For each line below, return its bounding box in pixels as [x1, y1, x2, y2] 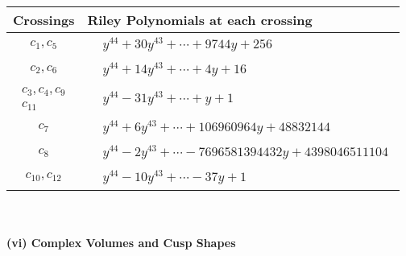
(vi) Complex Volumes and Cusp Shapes [6, 234, 236, 251]
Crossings [13, 10, 75, 29]
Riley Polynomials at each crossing [87, 10, 313, 29]
